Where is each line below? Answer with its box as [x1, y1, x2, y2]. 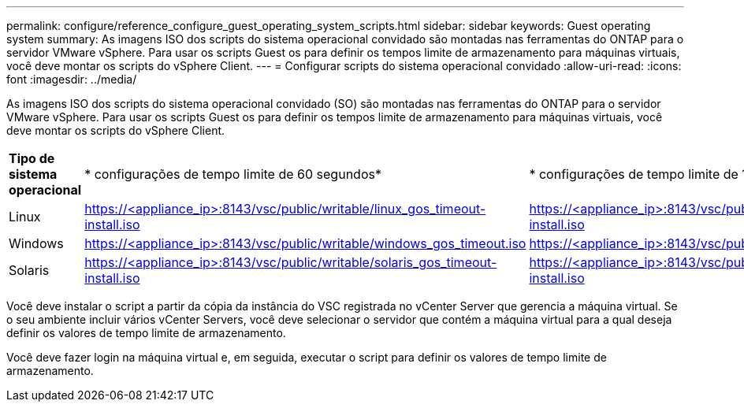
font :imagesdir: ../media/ [6, 72, 137, 86]
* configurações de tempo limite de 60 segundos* [84, 166, 381, 182]
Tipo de [9, 150, 55, 166]
